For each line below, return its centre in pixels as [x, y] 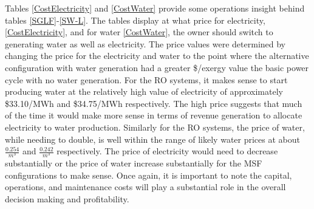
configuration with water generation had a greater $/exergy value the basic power [157, 67]
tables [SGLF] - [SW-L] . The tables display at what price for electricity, [135, 20]
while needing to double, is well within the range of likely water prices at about [152, 139]
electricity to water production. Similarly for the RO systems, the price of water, [155, 127]
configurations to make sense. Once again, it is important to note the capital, [148, 175]
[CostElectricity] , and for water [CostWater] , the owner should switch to [139, 32]
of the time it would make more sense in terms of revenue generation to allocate [154, 115]
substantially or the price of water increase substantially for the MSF [134, 163]
